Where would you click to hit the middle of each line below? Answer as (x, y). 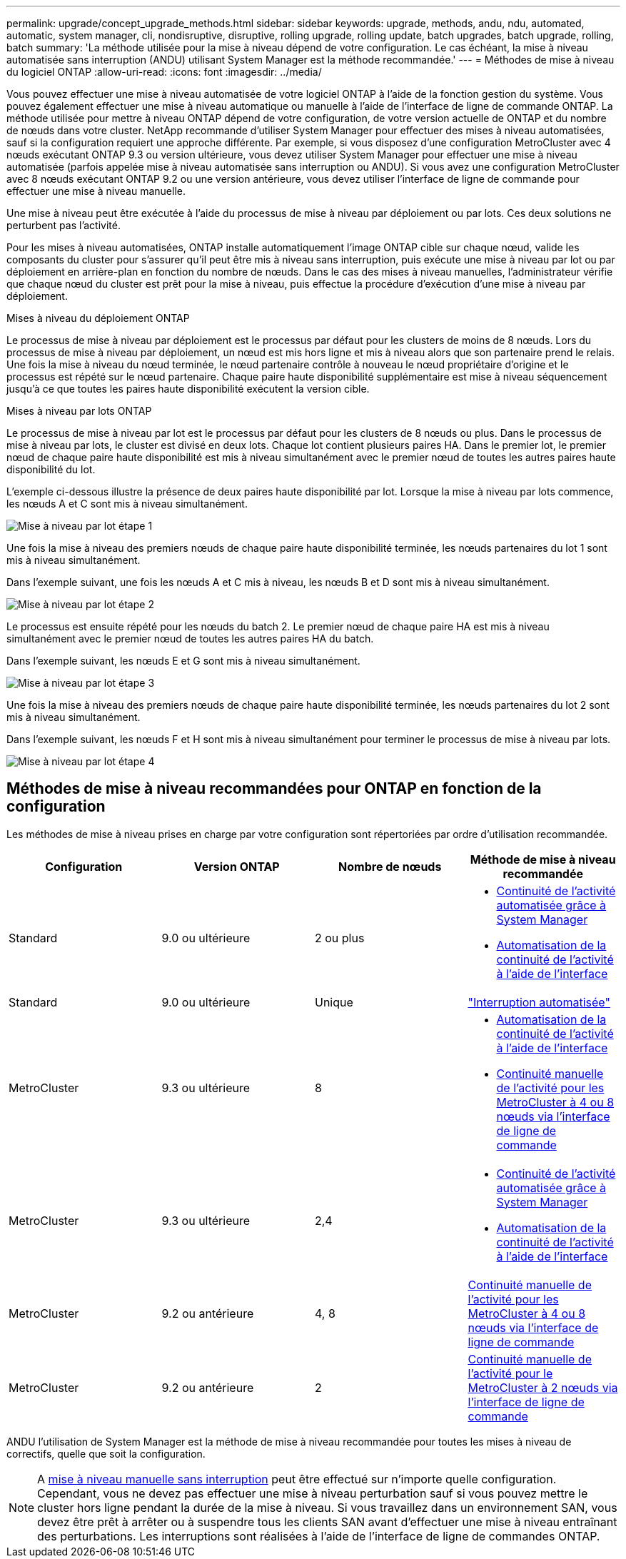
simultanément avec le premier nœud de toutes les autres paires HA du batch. (190, 639)
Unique (334, 1002)
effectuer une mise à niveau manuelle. (96, 191)
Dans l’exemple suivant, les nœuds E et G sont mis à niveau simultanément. (183, 661)
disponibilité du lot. (51, 469)
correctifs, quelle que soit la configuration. (106, 1453)
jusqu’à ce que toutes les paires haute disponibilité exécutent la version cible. (188, 389)
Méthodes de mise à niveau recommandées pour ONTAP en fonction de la (274, 789)
